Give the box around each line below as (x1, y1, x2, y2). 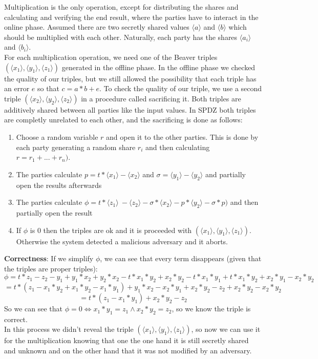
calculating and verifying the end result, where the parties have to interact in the (4, 11, 259, 22)
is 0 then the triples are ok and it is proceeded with (30, 224, 192, 235)
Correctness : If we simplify (4, 253, 94, 264)
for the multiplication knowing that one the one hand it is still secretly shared (4, 335, 249, 346)
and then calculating (145, 141, 210, 152)
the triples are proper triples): (4, 263, 98, 273)
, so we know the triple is (172, 303, 251, 314)
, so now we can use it (191, 324, 261, 334)
